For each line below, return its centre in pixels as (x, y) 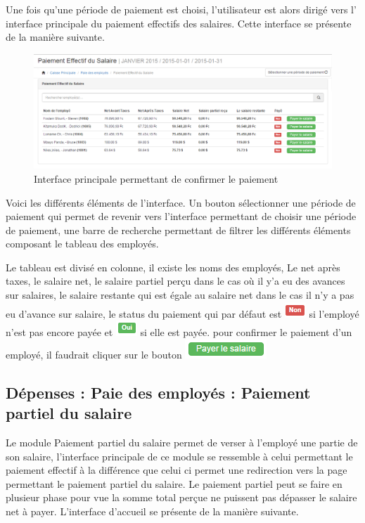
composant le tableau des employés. (82, 244)
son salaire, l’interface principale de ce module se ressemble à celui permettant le (179, 456)
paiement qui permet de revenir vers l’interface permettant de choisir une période (181, 216)
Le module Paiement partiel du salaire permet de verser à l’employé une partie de (182, 443)
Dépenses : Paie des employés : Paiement (158, 392)
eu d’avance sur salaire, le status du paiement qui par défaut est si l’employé (182, 313)
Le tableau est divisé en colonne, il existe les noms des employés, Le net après (173, 267)
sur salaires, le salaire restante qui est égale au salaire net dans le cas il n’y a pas (180, 295)
